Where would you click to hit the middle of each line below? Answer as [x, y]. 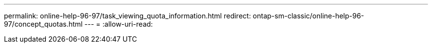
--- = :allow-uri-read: [119, 24]
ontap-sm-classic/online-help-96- [308, 16]
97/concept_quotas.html [43, 24]
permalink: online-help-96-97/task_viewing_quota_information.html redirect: [127, 16]
